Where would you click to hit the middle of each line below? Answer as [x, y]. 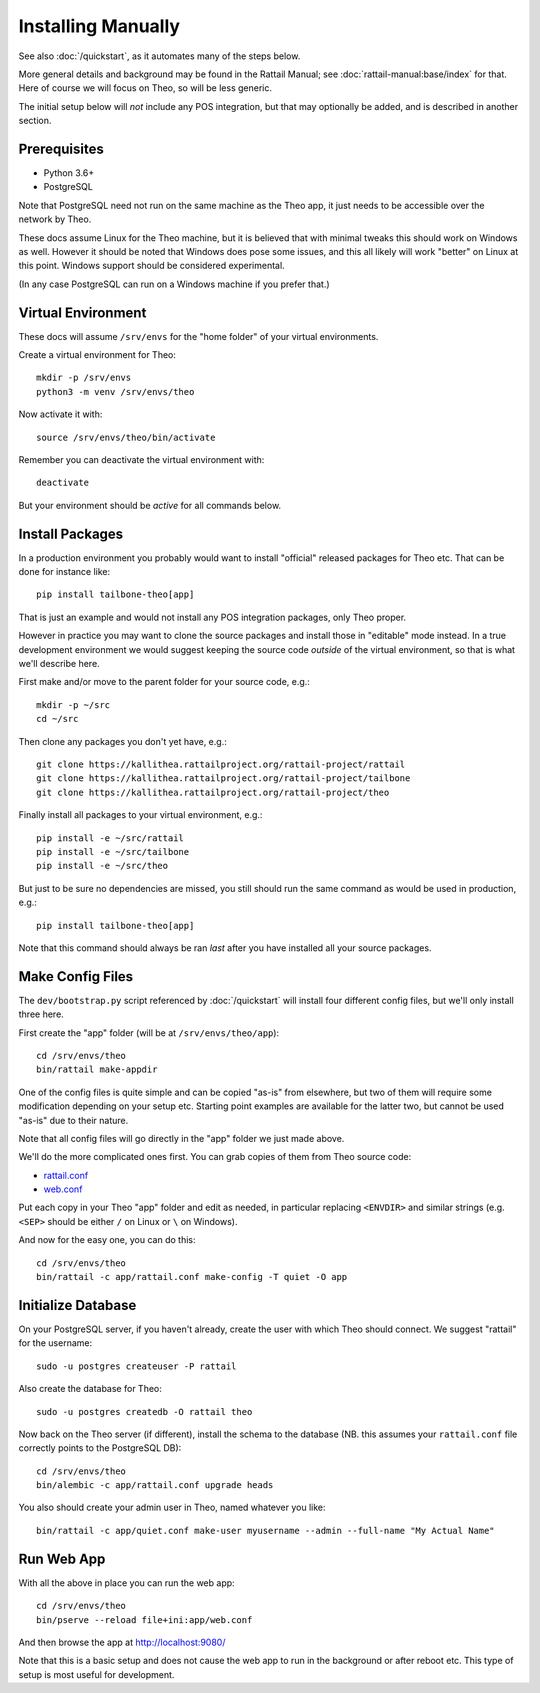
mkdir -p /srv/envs [84, 378]
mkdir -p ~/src [73, 704]
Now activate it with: [60, 414]
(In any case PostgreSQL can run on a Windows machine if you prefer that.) [174, 284]
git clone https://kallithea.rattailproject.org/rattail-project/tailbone [223, 778]
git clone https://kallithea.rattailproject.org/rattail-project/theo [213, 792]
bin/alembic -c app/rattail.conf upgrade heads [155, 1485]
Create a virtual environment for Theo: [97, 355]
